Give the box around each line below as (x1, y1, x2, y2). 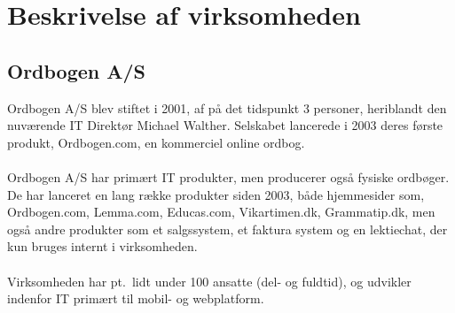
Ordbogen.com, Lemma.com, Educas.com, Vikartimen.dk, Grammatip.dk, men (7, 202, 435, 221)
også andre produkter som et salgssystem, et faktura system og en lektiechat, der (7, 219, 448, 238)
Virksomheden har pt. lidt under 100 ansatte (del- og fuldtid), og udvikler (7, 271, 412, 290)
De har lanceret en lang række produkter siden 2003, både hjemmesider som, (7, 185, 425, 203)
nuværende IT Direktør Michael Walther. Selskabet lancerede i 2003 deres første (7, 116, 443, 134)
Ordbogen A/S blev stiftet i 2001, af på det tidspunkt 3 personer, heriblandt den (7, 98, 447, 117)
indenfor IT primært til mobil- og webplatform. (7, 289, 264, 308)
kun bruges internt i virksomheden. (7, 237, 198, 256)
